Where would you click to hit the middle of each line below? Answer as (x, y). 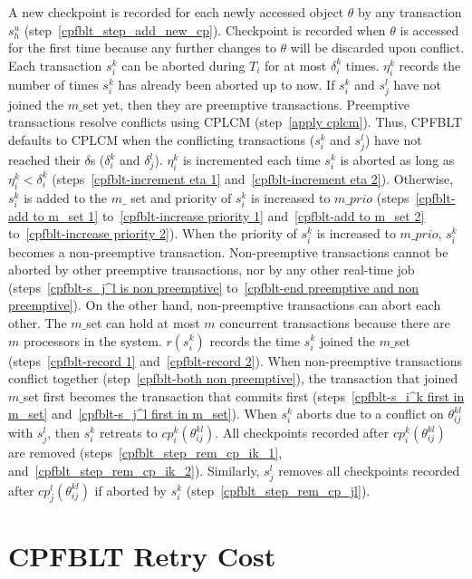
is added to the (65, 197)
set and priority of (181, 197)
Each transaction (55, 65)
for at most (296, 65)
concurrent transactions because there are (335, 322)
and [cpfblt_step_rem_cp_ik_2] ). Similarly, (134, 470)
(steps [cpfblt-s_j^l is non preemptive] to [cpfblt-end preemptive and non (214, 287)
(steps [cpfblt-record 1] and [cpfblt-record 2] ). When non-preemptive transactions (236, 360)
